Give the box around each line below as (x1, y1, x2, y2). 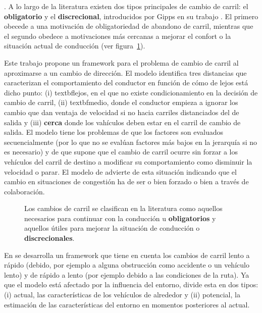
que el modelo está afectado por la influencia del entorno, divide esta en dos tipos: (4, 279, 258, 290)
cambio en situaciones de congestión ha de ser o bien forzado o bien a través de (4, 176, 249, 187)
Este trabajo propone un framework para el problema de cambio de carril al (4, 57, 239, 68)
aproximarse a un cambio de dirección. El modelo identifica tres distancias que (4, 67, 247, 78)
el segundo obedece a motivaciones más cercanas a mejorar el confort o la (4, 30, 231, 41)
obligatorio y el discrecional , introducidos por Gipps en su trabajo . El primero (4, 11, 258, 21)
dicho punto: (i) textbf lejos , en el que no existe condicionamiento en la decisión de (4, 87, 258, 97)
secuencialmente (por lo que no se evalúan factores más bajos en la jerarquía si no (4, 136, 257, 147)
